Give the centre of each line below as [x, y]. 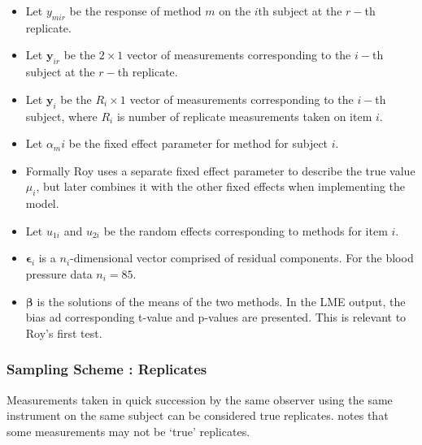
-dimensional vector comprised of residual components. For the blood [242, 258]
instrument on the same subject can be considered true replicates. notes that [198, 415]
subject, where [61, 116]
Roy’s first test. [64, 333]
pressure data [59, 273]
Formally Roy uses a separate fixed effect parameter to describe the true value [220, 170]
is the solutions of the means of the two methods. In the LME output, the [221, 301]
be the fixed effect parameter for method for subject [198, 143]
